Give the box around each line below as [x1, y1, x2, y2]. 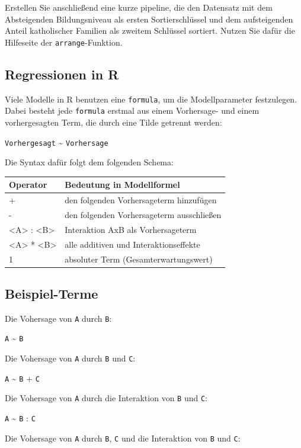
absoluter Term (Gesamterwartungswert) [65, 252, 213, 265]
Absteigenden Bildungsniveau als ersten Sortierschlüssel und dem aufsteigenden [5, 12, 293, 25]
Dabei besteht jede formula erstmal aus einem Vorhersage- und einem [5, 104, 260, 117]
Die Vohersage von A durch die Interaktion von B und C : [5, 392, 208, 404]
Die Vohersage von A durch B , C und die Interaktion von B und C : [5, 431, 241, 444]
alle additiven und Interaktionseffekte [65, 238, 200, 250]
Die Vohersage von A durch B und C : [5, 352, 136, 364]
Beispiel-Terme [5, 284, 98, 302]
